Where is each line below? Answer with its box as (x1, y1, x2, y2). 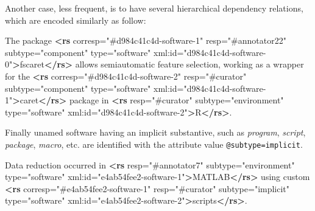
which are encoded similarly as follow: (5, 13, 146, 26)
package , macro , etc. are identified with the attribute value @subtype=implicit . (5, 137, 303, 150)
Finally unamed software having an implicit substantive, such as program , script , (5, 126, 306, 139)
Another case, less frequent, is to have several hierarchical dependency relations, (5, 2, 303, 14)
